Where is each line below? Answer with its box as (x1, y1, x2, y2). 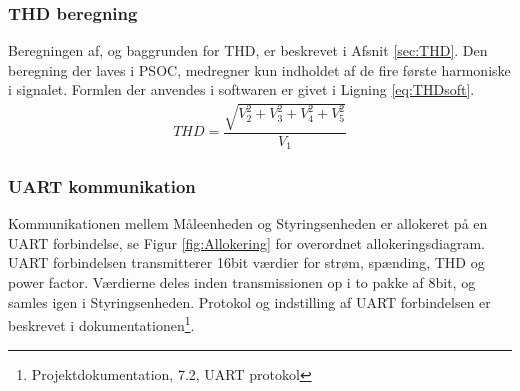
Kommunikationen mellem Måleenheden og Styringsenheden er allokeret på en (8, 213, 488, 234)
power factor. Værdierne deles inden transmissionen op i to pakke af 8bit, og (8, 272, 476, 293)
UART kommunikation (8, 173, 196, 198)
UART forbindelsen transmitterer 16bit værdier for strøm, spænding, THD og (8, 252, 485, 273)
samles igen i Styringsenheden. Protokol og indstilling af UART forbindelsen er (8, 291, 491, 312)
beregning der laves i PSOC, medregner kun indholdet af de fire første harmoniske (8, 59, 511, 80)
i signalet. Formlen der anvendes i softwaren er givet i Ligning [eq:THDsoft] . (8, 79, 475, 100)
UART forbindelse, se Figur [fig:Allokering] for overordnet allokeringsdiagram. (8, 232, 485, 253)
